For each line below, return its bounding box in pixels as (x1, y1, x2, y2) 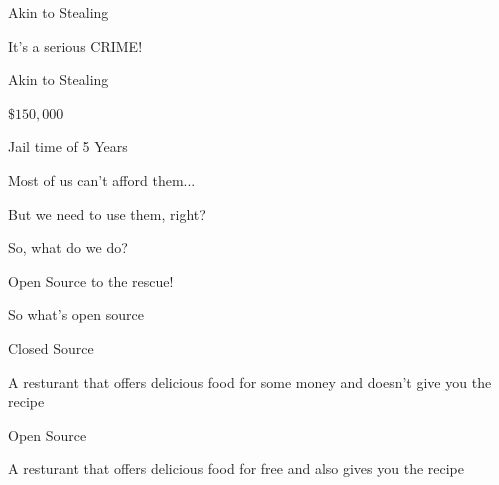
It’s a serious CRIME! (8, 35, 143, 56)
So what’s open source (8, 304, 144, 325)
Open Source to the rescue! (8, 270, 174, 291)
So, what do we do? (8, 237, 128, 258)
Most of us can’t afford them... (8, 169, 196, 190)
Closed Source (8, 337, 94, 358)
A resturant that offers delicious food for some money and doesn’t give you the (8, 371, 492, 392)
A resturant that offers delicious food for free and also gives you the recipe (8, 458, 464, 479)
